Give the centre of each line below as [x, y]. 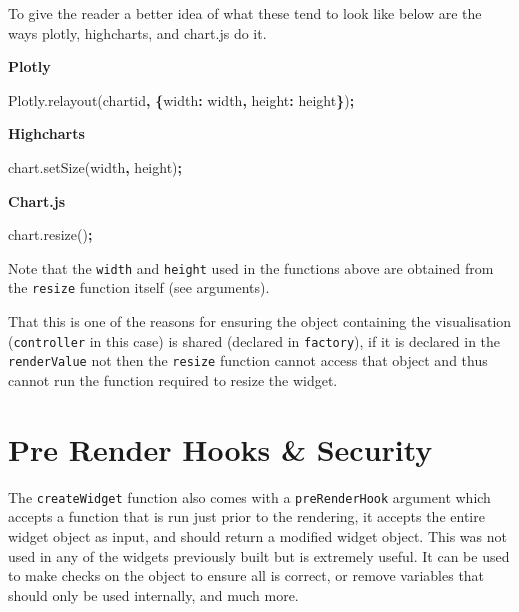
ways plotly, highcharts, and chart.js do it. [137, 32]
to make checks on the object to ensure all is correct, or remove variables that [246, 575]
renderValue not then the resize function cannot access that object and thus [248, 360]
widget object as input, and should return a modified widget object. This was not [257, 535]
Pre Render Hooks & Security [220, 448]
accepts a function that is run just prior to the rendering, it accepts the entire [246, 516]
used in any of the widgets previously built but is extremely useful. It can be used [259, 555]
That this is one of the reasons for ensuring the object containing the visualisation [260, 321]
